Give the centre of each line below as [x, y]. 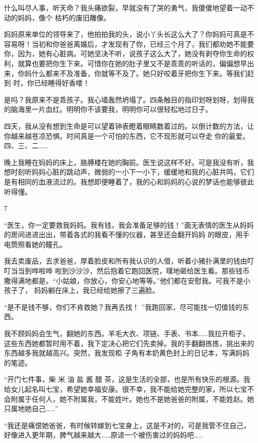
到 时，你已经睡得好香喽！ [47, 83]
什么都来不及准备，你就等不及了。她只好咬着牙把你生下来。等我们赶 [143, 73]
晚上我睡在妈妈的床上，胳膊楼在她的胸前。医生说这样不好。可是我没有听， [126, 162]
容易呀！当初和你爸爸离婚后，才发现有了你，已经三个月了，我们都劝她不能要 [129, 44]
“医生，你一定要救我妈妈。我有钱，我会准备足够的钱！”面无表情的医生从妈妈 [129, 224]
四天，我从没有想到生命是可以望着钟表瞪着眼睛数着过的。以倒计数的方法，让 [129, 126]
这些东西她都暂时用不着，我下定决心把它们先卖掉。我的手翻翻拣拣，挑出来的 [129, 343]
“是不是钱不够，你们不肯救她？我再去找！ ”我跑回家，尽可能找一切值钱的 [123, 307]
